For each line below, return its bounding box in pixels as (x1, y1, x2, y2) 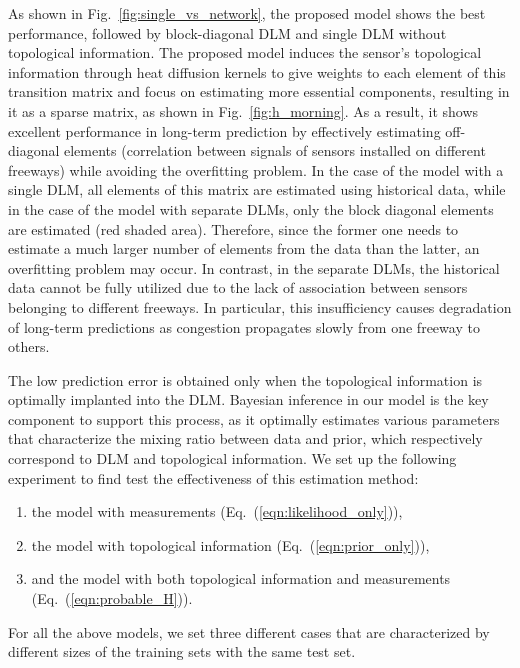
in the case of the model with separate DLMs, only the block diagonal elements (8, 198, 494, 219)
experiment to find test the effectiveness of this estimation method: (8, 467, 419, 488)
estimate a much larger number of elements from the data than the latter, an (8, 238, 480, 259)
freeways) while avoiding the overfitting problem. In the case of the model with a (8, 159, 504, 180)
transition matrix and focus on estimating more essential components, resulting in (8, 81, 510, 102)
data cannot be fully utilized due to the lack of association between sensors (8, 277, 468, 298)
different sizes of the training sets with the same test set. (8, 641, 356, 662)
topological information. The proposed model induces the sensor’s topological (8, 42, 482, 63)
